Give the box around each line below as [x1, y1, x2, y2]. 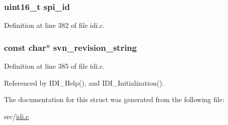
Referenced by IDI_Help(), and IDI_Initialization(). [4, 77, 164, 88]
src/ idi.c [4, 111, 29, 121]
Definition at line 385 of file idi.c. [4, 61, 105, 71]
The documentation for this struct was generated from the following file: [4, 94, 225, 105]
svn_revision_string [53, 41, 137, 53]
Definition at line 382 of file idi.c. [4, 20, 105, 30]
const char [4, 41, 46, 53]
